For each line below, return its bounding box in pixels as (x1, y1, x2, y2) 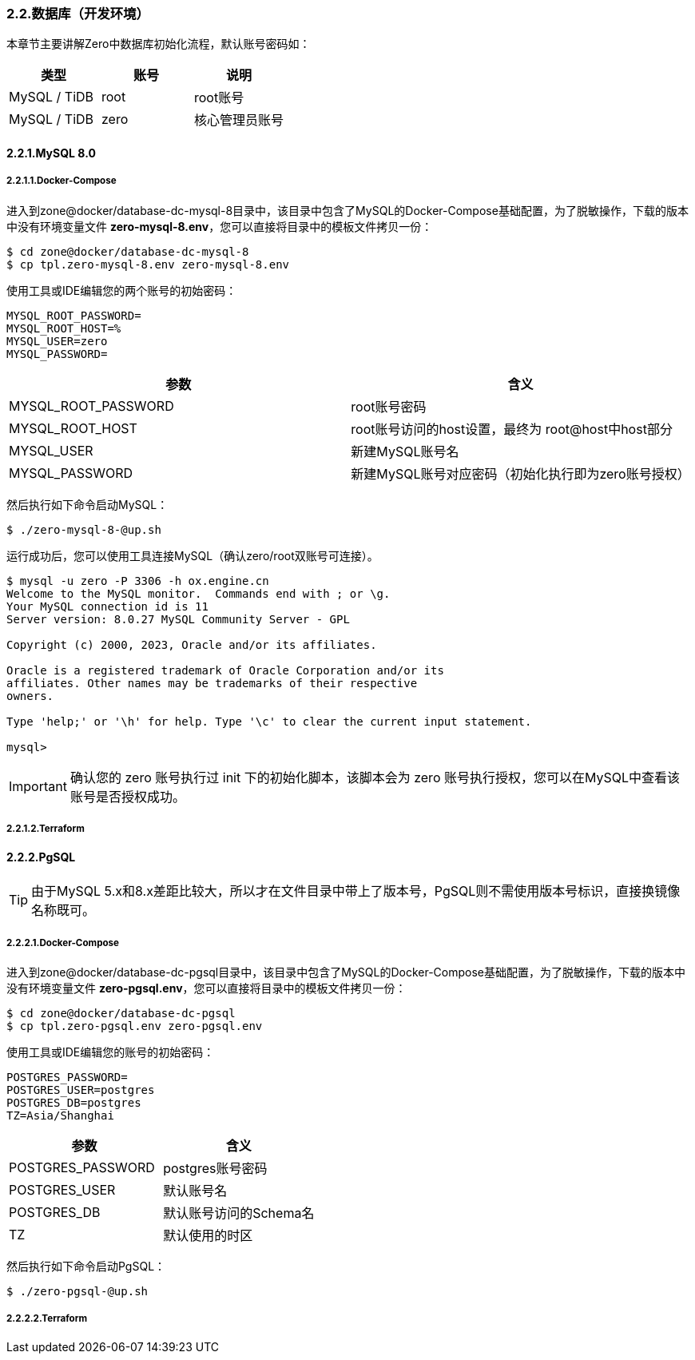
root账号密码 (351, 398, 427, 415)
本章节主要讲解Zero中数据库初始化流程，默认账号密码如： (6, 37, 311, 51)
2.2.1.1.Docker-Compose (6, 175, 117, 187)
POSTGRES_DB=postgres (6, 1096, 141, 1109)
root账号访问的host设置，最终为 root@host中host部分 (351, 420, 673, 437)
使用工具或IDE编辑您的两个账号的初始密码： (6, 283, 237, 297)
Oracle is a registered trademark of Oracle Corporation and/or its (6, 663, 444, 677)
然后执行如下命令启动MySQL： (6, 497, 169, 511)
